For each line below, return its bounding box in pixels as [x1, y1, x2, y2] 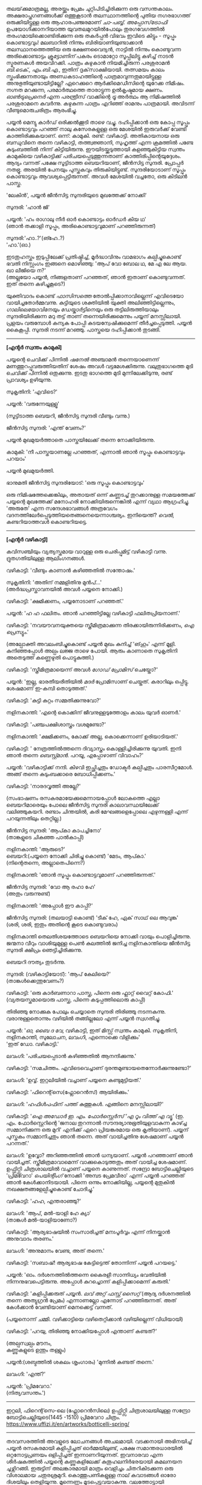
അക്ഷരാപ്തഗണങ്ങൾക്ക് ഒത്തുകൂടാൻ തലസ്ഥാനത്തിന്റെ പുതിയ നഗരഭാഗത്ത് [6, 12, 191, 19]
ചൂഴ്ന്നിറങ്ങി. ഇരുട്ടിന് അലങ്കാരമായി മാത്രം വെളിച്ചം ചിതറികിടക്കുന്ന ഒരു [6, 1465, 174, 1472]
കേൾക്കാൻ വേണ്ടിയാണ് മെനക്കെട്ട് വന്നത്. [6, 1303, 113, 1311]
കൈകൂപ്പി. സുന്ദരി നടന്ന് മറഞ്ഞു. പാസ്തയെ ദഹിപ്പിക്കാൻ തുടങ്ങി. [6, 326, 161, 333]
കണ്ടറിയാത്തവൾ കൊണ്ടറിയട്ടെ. [6, 518, 88, 525]
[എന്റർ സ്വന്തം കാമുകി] [6, 344, 62, 351]
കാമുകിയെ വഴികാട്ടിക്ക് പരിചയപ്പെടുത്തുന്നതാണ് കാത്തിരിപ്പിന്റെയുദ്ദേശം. [6, 153, 182, 159]
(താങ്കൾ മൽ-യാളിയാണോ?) [6, 1216, 77, 1223]
